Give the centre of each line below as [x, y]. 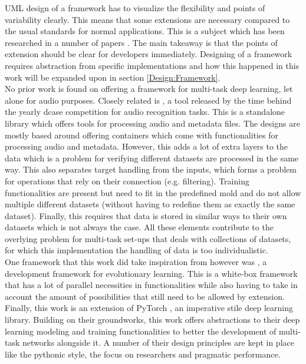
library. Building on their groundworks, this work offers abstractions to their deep [152, 320]
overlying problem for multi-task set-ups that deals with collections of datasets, [148, 238]
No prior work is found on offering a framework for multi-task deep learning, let [149, 89]
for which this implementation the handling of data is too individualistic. [136, 250]
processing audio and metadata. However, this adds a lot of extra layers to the [147, 146]
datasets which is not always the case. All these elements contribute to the [139, 227]
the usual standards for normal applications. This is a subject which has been [145, 31]
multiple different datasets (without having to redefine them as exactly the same [150, 204]
